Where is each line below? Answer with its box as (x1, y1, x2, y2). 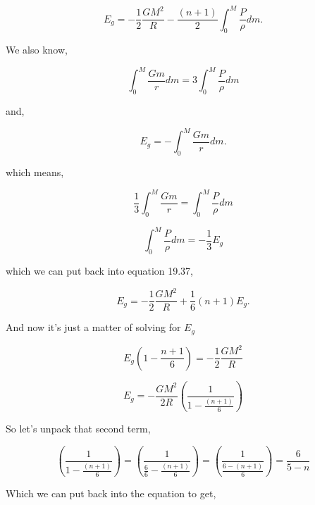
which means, (6, 165, 64, 180)
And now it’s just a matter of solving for (6, 320, 181, 335)
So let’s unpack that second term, (6, 421, 151, 436)
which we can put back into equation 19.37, (6, 263, 193, 278)
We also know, (6, 42, 68, 57)
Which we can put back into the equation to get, (6, 485, 216, 500)
